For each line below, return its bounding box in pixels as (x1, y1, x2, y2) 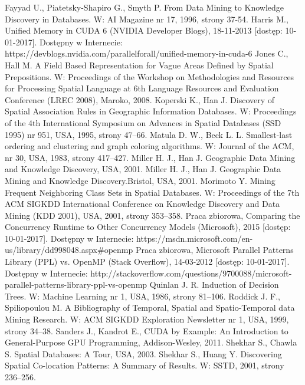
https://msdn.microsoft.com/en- (136, 232, 253, 244)
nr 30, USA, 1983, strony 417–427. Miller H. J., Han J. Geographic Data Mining (5, 151, 296, 163)
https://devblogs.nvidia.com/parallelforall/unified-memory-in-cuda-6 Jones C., (5, 47, 288, 60)
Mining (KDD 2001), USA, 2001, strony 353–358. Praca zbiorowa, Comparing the (5, 209, 300, 221)
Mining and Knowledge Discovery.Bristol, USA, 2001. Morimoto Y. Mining (5, 174, 276, 186)
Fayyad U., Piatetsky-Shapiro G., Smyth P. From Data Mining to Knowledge (5, 1, 284, 13)
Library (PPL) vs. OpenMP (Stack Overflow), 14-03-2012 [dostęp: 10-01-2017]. (5, 255, 290, 268)
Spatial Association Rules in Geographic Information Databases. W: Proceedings (5, 105, 297, 117)
